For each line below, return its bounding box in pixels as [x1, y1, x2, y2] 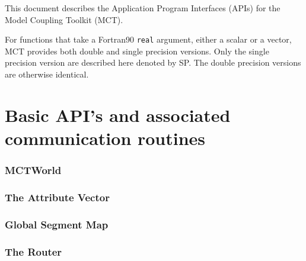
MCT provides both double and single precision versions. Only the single [5, 44, 269, 57]
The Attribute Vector [5, 189, 110, 204]
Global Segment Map [5, 217, 109, 231]
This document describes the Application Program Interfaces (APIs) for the [5, 2, 280, 14]
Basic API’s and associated [5, 102, 231, 127]
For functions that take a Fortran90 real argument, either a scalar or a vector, [5, 33, 292, 46]
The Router [5, 244, 62, 259]
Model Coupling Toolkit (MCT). [5, 13, 123, 25]
